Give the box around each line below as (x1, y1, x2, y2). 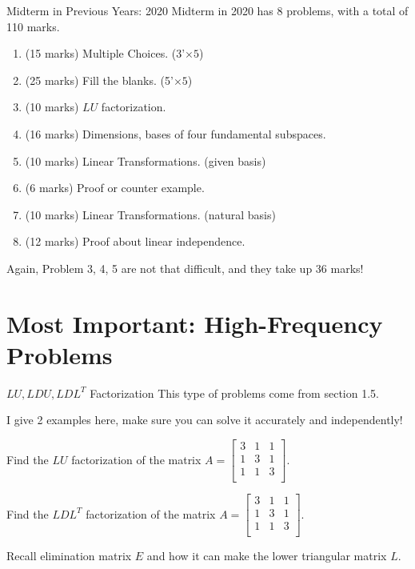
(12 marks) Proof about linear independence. (25, 233, 245, 250)
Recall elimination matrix (6, 547, 132, 564)
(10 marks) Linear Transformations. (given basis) (25, 152, 266, 169)
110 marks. (6, 18, 60, 34)
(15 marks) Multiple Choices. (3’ (25, 45, 186, 62)
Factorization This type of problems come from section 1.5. (90, 384, 379, 401)
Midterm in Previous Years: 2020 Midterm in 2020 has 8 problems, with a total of (6, 2, 409, 18)
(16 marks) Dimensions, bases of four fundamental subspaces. (25, 125, 326, 142)
